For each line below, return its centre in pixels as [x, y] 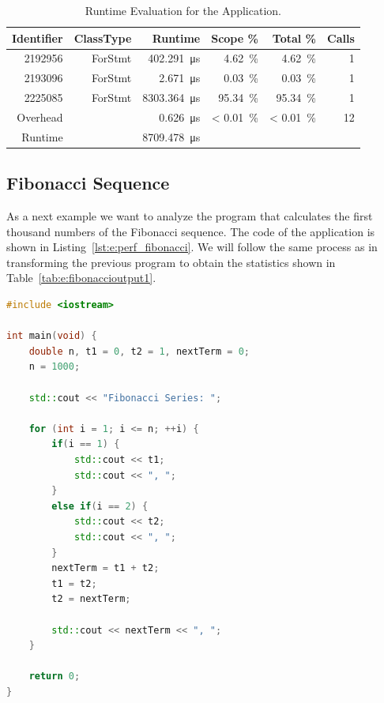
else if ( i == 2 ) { [100, 506]
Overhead [40, 117]
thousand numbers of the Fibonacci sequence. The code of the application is [191, 231]
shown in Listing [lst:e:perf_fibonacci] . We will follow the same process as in [192, 247]
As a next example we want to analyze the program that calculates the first [190, 216]
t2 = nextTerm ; [91, 599]
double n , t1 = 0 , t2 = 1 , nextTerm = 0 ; [139, 351]
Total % [294, 38]
